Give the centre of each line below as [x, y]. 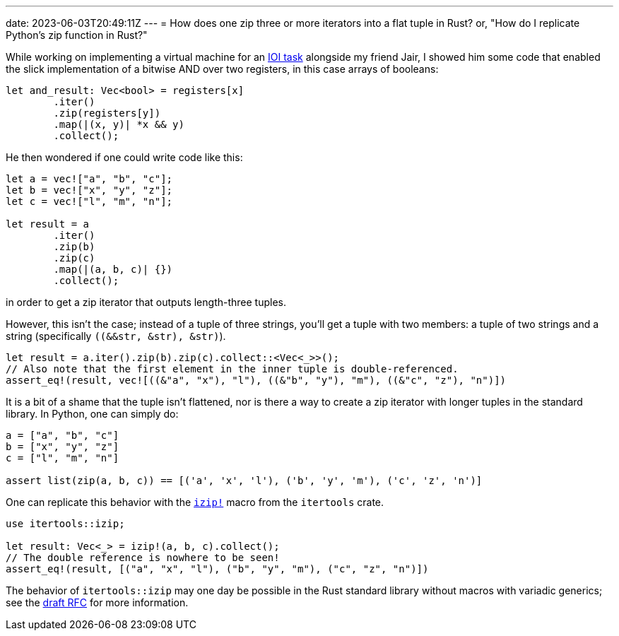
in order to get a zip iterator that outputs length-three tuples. [146, 302]
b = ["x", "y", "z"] [63, 447]
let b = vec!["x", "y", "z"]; [89, 190]
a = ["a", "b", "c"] [63, 435]
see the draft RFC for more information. [97, 602]
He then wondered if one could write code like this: [124, 157]
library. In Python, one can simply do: [92, 414]
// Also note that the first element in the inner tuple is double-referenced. [232, 369]
